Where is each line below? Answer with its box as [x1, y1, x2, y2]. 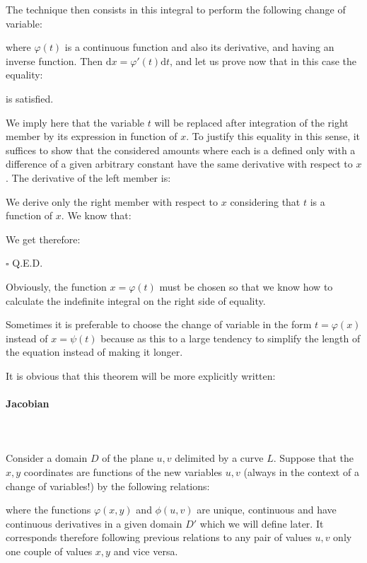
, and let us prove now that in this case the [170, 53, 356, 68]
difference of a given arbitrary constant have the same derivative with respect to [6, 156, 353, 171]
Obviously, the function [6, 279, 107, 294]
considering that [230, 194, 301, 209]
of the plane [102, 451, 153, 465]
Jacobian [6, 396, 49, 411]
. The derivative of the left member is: [6, 170, 171, 185]
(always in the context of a [243, 465, 359, 480]
